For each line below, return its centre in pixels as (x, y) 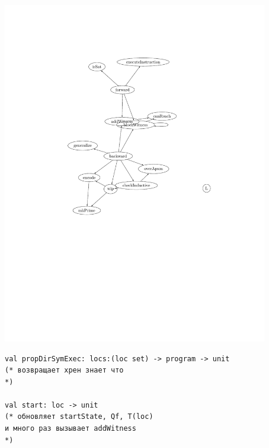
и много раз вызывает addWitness (71, 429)
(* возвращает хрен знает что (64, 370)
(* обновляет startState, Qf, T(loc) (79, 417)
